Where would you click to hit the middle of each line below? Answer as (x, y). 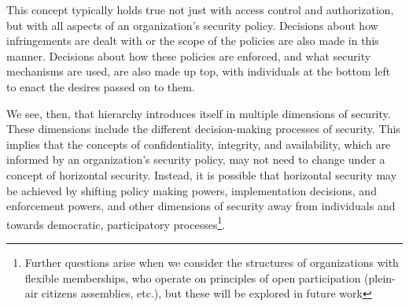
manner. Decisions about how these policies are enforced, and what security (189, 55)
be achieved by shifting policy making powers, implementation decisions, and (192, 190)
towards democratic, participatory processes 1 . (116, 223)
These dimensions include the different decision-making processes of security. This (203, 129)
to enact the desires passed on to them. (101, 86)
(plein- (380, 277)
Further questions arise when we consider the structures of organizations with (212, 262)
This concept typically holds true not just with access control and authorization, (200, 9)
